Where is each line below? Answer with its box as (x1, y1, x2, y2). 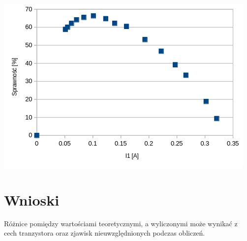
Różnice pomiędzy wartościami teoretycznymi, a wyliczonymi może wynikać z (4, 218, 238, 228)
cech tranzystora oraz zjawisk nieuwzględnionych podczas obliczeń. (4, 228, 205, 238)
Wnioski (4, 189, 60, 210)
